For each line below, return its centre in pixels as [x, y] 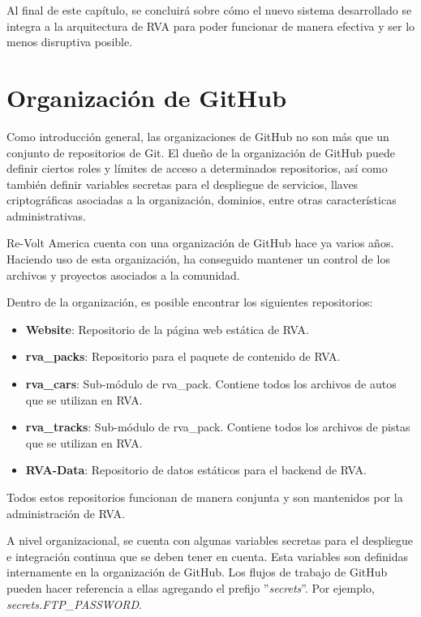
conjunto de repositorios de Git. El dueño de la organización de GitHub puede [201, 152]
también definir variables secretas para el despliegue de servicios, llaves [183, 184]
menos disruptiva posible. [70, 42]
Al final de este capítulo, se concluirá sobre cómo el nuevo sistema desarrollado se [209, 10]
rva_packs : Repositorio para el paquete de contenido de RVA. [183, 356]
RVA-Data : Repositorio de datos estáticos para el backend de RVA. [196, 470]
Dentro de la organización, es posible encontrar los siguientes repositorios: [190, 302]
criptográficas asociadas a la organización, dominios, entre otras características [202, 200]
